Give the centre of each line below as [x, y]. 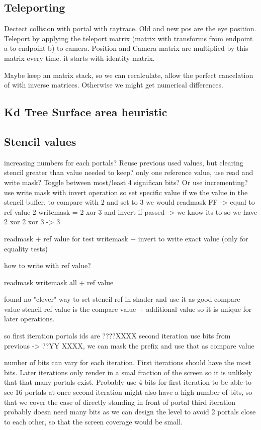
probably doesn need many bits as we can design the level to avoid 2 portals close [130, 412]
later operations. [29, 319]
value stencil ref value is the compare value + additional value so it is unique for [128, 309]
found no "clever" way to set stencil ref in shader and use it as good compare [122, 299]
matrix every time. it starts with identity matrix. [79, 58]
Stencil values [40, 141]
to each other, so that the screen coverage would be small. [93, 421]
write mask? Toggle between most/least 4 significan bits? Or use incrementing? [126, 182]
